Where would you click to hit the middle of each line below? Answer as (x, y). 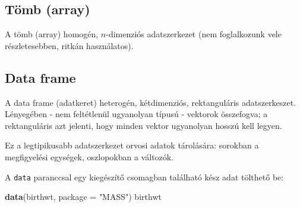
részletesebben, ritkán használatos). (69, 45)
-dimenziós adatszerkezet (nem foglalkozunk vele (194, 34)
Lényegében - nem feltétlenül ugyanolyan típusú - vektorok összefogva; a (136, 114)
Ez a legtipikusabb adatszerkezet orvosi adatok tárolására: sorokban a (132, 145)
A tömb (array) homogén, (52, 34)
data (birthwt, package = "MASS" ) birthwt (83, 197)
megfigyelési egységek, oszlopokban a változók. (89, 156)
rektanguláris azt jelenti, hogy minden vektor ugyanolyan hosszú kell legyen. (143, 125)
